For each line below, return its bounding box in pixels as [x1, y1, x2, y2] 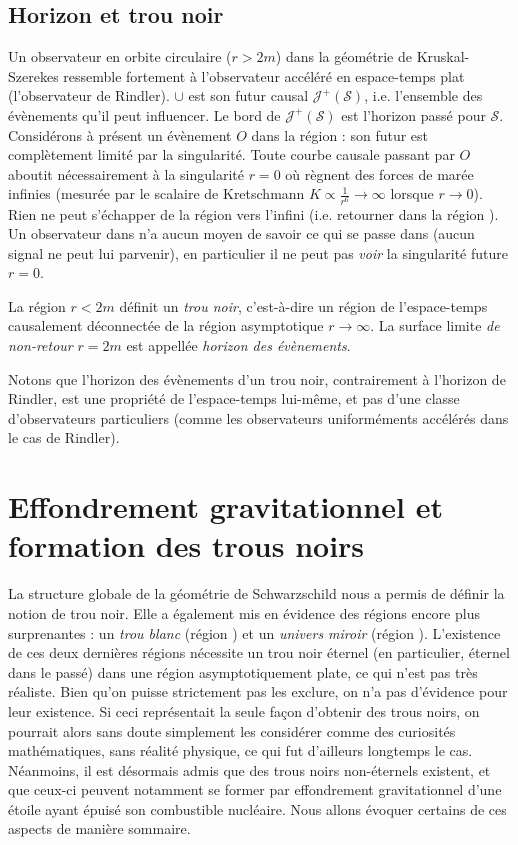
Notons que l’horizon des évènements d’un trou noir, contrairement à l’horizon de [8, 368, 506, 389]
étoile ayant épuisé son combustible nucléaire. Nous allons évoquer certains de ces [8, 798, 507, 819]
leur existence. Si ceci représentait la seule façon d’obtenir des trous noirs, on [8, 700, 480, 721]
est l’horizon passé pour [341, 104, 486, 125]
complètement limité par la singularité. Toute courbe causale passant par [8, 144, 455, 165]
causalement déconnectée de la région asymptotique [8, 315, 324, 336]
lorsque [390, 183, 434, 204]
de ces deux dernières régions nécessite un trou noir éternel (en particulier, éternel [8, 642, 510, 663]
